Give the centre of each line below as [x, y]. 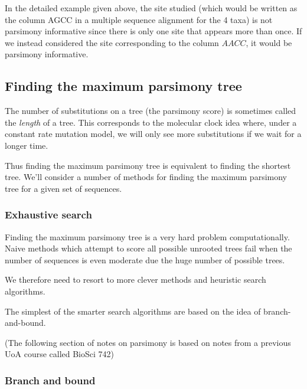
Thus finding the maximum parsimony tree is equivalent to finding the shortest [148, 165]
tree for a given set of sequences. [63, 188]
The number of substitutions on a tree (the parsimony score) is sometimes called [151, 111]
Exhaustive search [48, 215]
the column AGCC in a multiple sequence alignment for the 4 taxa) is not [139, 19]
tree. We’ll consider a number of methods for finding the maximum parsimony [146, 177]
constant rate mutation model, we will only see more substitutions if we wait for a [153, 134]
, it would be [269, 42]
